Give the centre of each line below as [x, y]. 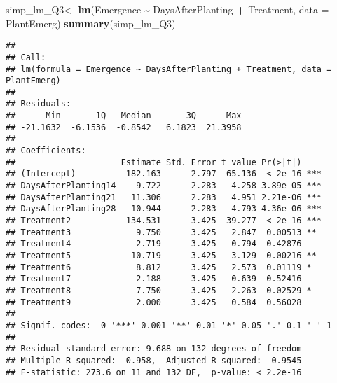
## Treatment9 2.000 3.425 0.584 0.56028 [154, 302]
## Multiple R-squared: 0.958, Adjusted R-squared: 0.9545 [154, 360]
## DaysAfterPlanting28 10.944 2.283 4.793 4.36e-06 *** [164, 209]
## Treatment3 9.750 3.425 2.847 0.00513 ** [161, 232]
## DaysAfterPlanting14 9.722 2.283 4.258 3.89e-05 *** [164, 186]
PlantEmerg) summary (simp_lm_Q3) [91, 23]
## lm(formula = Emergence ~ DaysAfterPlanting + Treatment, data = [169, 69]
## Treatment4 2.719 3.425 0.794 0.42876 [154, 244]
